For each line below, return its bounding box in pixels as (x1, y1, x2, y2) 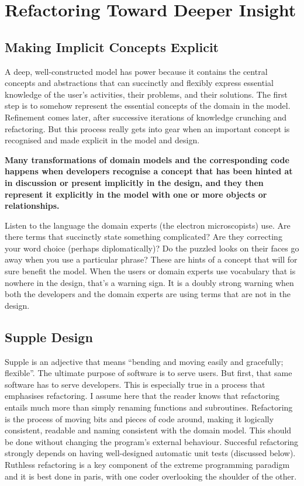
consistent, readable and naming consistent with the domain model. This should (5, 424, 292, 436)
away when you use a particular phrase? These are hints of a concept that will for (5, 253, 298, 266)
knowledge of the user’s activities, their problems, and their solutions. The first (5, 88, 288, 100)
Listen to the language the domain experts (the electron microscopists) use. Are (5, 219, 291, 231)
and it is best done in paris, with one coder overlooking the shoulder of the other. (5, 470, 297, 482)
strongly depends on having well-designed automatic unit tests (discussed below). (5, 447, 296, 459)
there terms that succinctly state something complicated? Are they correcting (5, 230, 282, 243)
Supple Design (5, 328, 93, 346)
